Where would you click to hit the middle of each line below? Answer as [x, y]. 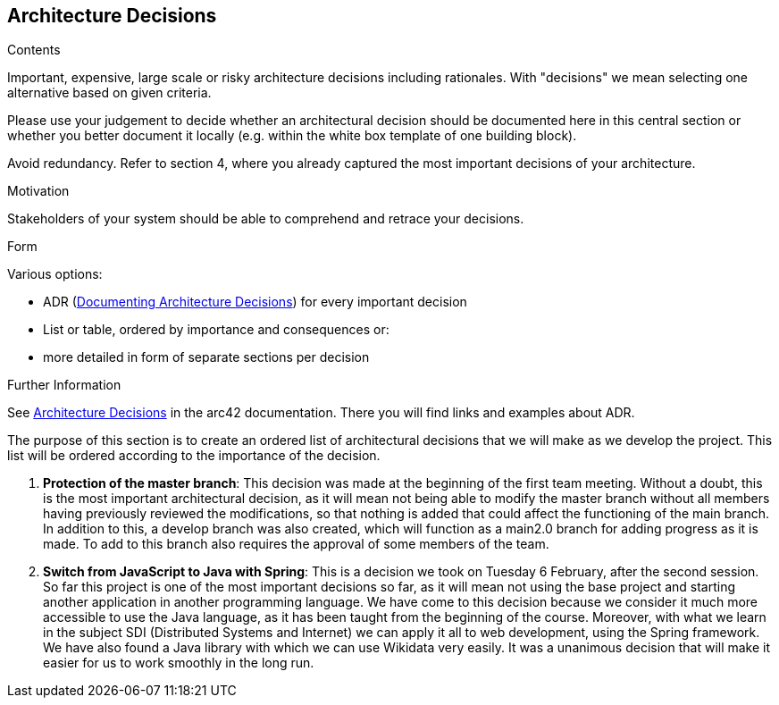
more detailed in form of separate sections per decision [206, 357]
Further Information [64, 385]
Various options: [55, 274]
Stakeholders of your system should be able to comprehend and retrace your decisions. [266, 219]
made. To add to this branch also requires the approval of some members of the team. [296, 544]
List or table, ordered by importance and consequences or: [216, 330]
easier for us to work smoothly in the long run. [179, 663]
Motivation [38, 191]
